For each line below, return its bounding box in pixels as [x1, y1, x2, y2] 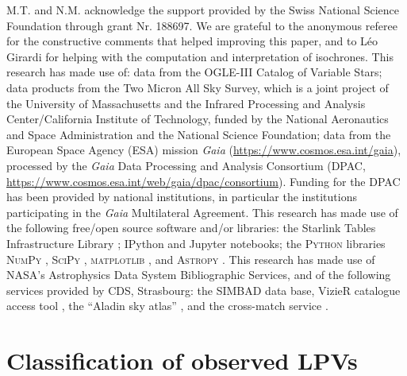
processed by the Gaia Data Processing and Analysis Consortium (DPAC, [6, 157, 366, 173]
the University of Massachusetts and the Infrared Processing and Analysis [6, 95, 366, 111]
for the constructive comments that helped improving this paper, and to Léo [6, 33, 378, 49]
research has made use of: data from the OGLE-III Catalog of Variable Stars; [6, 64, 382, 80]
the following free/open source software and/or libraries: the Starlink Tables [6, 219, 376, 236]
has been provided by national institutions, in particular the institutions [6, 188, 357, 205]
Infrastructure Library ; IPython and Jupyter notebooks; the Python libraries [6, 235, 386, 251]
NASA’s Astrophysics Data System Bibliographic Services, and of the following [6, 266, 391, 283]
